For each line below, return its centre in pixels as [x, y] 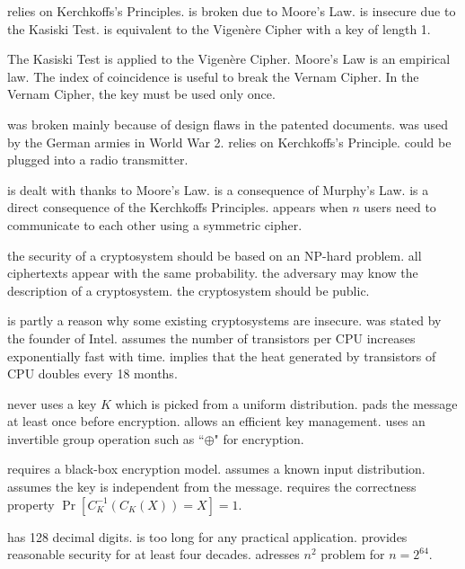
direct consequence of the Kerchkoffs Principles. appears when [178, 207]
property [31, 504]
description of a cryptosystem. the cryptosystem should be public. [189, 290]
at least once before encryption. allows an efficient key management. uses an [216, 421]
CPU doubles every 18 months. [92, 373]
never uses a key [52, 403]
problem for [353, 554]
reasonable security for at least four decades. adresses [154, 554]
